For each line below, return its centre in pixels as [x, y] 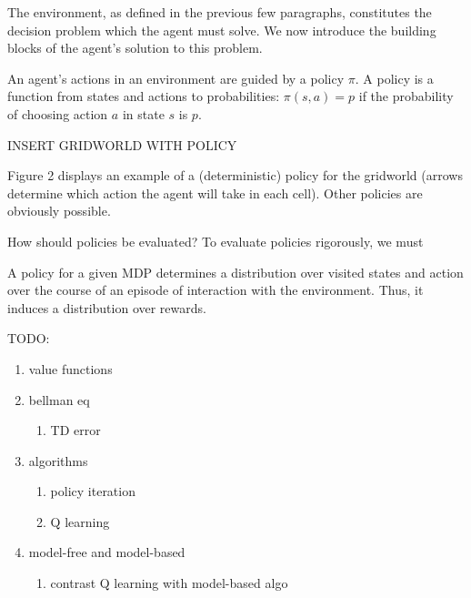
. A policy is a [394, 78]
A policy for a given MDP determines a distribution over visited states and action [235, 272]
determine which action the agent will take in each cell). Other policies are [215, 193]
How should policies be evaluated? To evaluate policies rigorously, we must [215, 241]
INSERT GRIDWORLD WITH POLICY [122, 144]
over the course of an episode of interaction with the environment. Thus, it [215, 290]
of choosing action [58, 113]
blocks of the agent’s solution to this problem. [135, 48]
